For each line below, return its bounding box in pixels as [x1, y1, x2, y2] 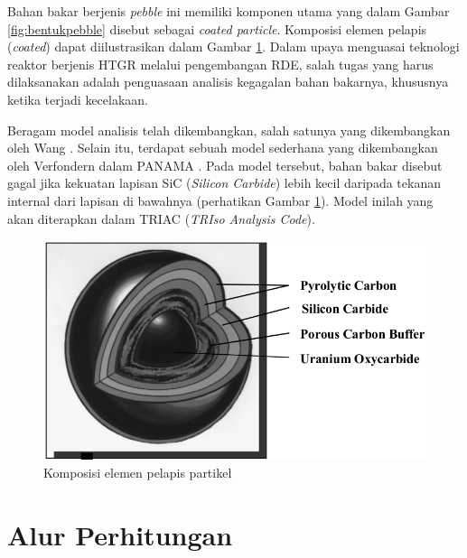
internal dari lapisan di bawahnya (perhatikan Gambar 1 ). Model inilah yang [7, 191, 434, 209]
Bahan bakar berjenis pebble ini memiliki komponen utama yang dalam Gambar [7, 2, 450, 20]
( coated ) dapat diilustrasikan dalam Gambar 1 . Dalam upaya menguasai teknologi [7, 37, 460, 56]
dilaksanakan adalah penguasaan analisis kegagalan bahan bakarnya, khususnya [7, 72, 449, 91]
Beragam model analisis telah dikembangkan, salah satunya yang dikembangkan [7, 120, 451, 139]
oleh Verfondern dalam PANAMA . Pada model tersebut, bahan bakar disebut [7, 155, 443, 174]
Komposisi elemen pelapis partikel [43, 463, 232, 481]
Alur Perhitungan [7, 516, 233, 553]
